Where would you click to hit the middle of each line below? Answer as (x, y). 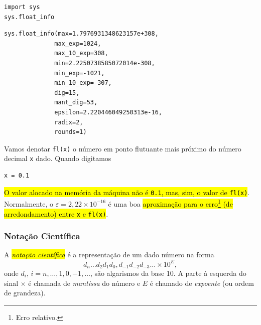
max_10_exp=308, (81, 53)
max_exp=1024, (78, 43)
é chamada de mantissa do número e (84, 283)
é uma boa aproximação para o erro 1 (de (170, 203)
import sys (22, 7)
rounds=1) (71, 132)
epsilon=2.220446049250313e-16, (108, 112)
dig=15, (67, 93)
